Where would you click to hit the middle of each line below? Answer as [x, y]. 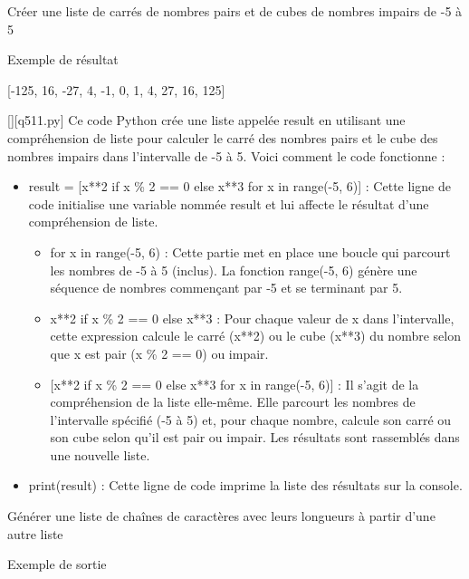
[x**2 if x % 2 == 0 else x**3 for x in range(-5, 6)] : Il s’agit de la [234, 384]
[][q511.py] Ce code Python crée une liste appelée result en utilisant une [206, 120]
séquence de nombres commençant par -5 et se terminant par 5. [226, 288]
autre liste [35, 533]
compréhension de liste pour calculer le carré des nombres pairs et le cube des [223, 137]
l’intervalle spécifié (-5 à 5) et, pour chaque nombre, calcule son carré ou [251, 419]
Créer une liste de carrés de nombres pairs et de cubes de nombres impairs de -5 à [235, 11]
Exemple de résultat [63, 59]
